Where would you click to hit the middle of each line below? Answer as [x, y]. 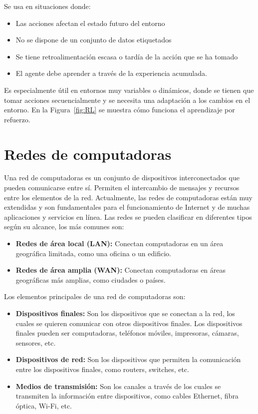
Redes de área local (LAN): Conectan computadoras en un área [120, 243]
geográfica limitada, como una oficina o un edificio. [93, 253]
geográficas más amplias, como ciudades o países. [91, 279]
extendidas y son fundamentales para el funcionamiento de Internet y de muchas [127, 207]
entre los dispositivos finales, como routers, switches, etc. [102, 369]
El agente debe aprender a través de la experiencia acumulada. [111, 73]
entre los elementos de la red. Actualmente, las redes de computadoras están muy [128, 197]
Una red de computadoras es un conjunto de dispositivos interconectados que [122, 178]
